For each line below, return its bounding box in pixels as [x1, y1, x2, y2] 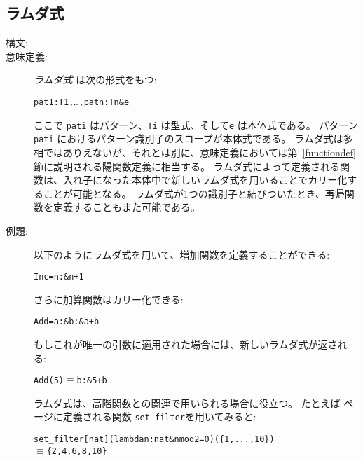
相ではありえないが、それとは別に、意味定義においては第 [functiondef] [34, 144, 356, 159]
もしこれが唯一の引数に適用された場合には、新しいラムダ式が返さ [34, 337, 338, 352]
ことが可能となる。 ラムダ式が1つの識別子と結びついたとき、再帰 [43, 186, 345, 200]
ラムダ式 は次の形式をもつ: [34, 72, 157, 87]
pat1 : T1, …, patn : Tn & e [34, 97, 130, 107]
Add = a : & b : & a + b [34, 317, 100, 327]
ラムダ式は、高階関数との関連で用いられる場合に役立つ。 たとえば [34, 395, 341, 410]
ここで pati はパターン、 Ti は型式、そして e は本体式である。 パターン [34, 117, 358, 132]
